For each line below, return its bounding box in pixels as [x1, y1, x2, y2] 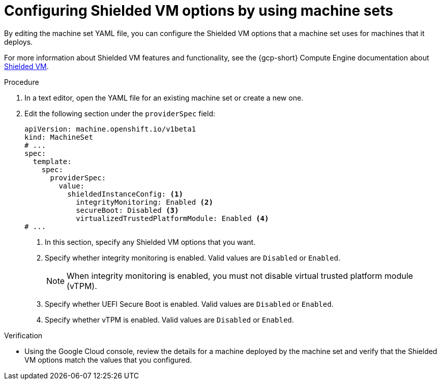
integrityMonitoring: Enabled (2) [76, 198, 213, 206]
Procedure [4, 77, 39, 86]
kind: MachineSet [24, 133, 93, 141]
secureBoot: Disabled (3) [76, 206, 179, 214]
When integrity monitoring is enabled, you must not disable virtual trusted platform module [67, 270, 413, 281]
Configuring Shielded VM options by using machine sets [4, 2, 393, 19]
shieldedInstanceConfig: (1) [67, 189, 183, 198]
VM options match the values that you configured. [24, 355, 192, 364]
